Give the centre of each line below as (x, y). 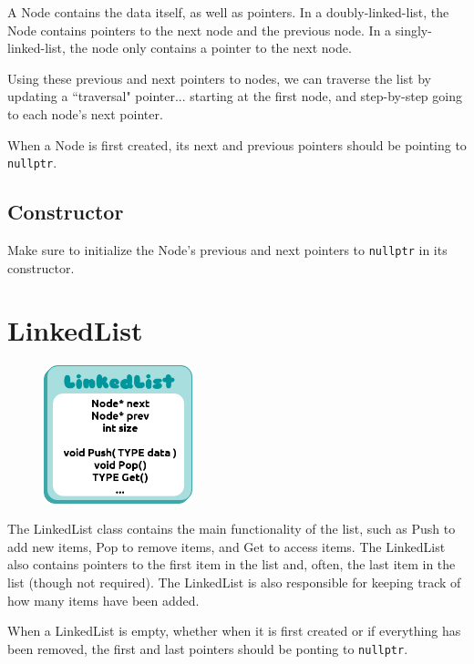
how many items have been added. (103, 600)
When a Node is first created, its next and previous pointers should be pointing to (237, 144)
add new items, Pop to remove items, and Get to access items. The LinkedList (227, 546)
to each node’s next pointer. (85, 113)
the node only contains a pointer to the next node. (211, 48)
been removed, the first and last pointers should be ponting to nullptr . (208, 648)
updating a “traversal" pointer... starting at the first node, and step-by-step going (235, 96)
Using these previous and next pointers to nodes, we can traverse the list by (219, 78)
